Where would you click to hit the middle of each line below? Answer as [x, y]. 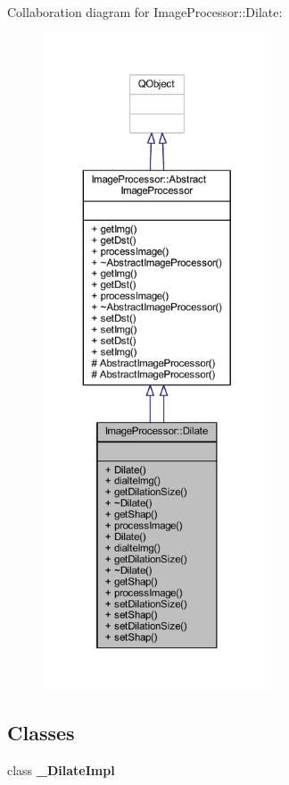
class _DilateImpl [61, 769]
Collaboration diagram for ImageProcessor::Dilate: [145, 12]
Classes [41, 732]
